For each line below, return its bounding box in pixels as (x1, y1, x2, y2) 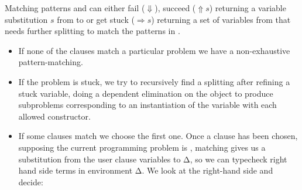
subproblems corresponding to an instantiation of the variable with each (18, 99, 277, 111)
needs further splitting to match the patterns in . (5, 25, 180, 37)
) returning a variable (209, 2, 286, 13)
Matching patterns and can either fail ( (5, 2, 145, 13)
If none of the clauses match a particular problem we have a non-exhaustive (18, 44, 290, 56)
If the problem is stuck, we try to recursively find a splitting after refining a (18, 75, 290, 87)
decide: (18, 175, 43, 188)
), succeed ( (155, 2, 196, 13)
